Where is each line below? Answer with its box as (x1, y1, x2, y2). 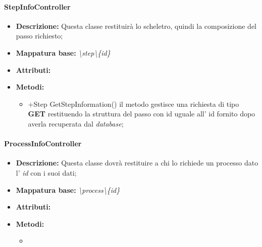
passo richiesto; (16, 30, 63, 41)
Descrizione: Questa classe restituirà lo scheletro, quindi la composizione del (16, 20, 256, 31)
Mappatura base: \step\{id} (16, 47, 111, 58)
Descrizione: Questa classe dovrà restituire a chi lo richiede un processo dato (16, 157, 258, 168)
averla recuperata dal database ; (28, 118, 124, 129)
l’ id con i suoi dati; (16, 167, 77, 178)
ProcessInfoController (4, 138, 82, 149)
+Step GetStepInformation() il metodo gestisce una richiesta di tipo (28, 98, 239, 109)
